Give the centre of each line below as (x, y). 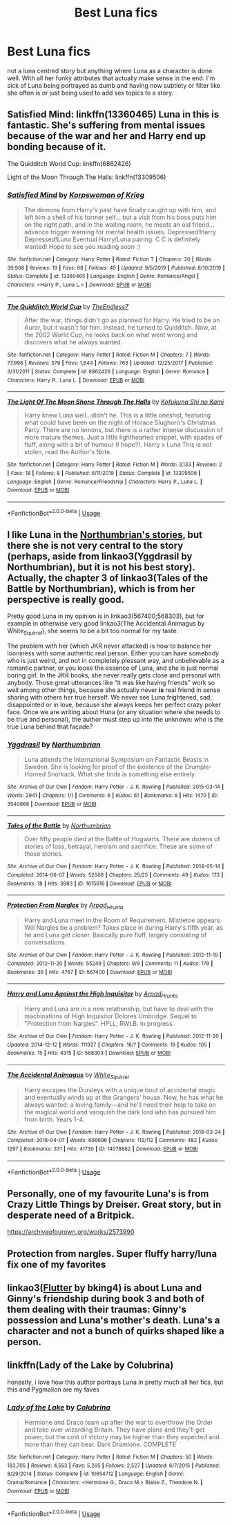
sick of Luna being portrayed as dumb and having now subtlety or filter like (114, 85)
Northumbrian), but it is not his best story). (101, 567)
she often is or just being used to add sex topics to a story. (90, 93)
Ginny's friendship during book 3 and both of (106, 1299)
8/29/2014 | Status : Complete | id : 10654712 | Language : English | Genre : (96, 1474)
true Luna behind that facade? (50, 727)
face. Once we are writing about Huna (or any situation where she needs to (114, 712)
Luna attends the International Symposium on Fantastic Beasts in (116, 760)
